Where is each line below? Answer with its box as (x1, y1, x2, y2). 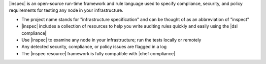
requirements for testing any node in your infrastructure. (9, 7, 123, 13)
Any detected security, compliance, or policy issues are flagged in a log (21, 44, 167, 50)
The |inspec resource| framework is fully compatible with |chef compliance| (21, 50, 175, 56)
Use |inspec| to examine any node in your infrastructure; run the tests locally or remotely (21, 37, 201, 43)
